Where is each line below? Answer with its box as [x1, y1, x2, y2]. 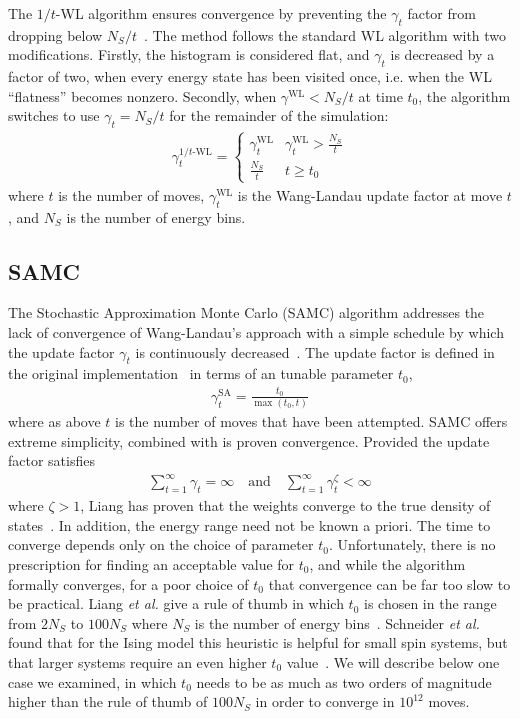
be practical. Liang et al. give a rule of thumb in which [8, 593, 344, 614]
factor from [407, 3, 476, 23]
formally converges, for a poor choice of [8, 573, 249, 594]
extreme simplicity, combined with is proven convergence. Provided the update [8, 430, 490, 451]
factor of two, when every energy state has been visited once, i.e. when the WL [8, 66, 492, 87]
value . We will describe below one [286, 651, 500, 672]
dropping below [8, 24, 103, 45]
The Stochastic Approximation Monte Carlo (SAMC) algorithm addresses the [8, 302, 485, 323]
